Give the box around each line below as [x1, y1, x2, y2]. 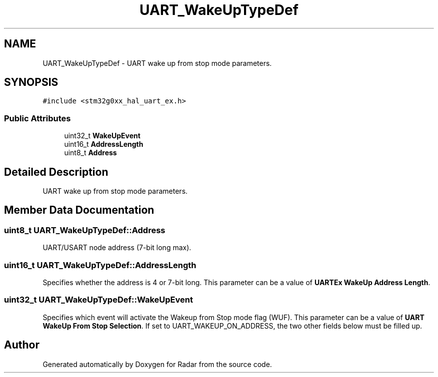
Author [4, 339, 39, 352]
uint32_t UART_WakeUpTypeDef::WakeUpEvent [4, 295, 193, 305]
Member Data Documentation [4, 204, 154, 217]
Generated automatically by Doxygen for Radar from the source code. [42, 360, 272, 369]
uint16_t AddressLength [64, 140, 143, 149]
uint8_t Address [64, 148, 117, 157]
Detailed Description [4, 165, 108, 178]
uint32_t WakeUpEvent [64, 131, 140, 140]
